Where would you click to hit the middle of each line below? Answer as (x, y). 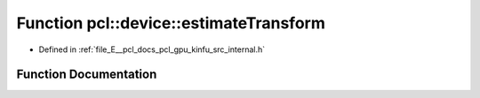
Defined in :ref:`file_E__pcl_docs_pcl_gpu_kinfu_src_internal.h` (152, 49)
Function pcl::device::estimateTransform (171, 23)
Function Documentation (87, 75)
